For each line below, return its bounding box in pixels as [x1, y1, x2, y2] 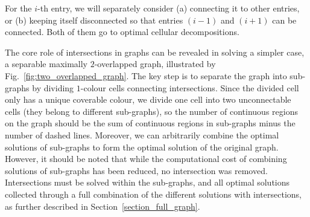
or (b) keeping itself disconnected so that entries [5, 13, 183, 26]
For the [5, 2, 32, 14]
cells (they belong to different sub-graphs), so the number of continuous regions [5, 105, 298, 117]
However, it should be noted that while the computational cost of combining [5, 152, 287, 165]
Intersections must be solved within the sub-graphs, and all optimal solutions [5, 176, 290, 189]
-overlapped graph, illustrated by [94, 57, 216, 70]
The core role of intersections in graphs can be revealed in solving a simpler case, [5, 45, 305, 58]
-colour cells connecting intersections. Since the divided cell [80, 81, 299, 94]
